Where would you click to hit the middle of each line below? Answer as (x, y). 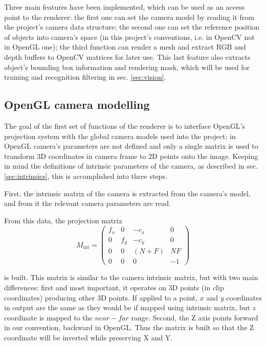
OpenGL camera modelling (77, 105)
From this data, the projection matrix (63, 220)
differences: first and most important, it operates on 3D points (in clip (114, 287)
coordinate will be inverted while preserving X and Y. (88, 337)
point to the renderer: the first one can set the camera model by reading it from (129, 17)
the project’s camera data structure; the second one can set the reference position (132, 27)
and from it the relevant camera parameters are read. (87, 203)
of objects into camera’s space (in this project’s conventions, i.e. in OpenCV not (129, 37)
